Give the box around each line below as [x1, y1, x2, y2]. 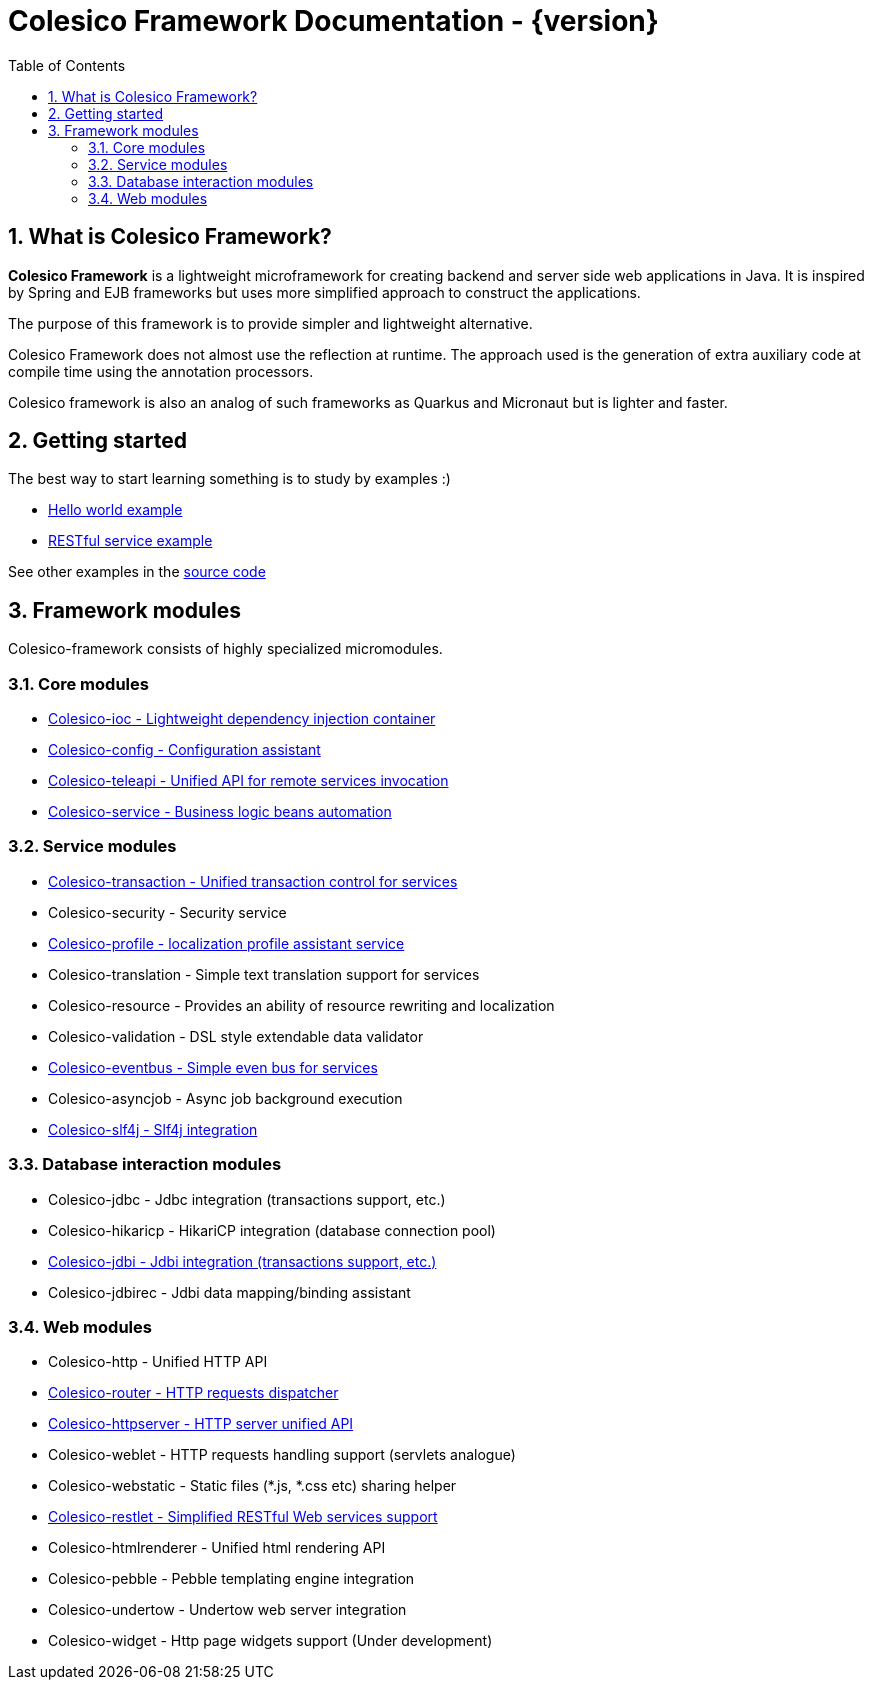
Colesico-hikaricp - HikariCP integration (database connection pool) [48, 1221, 496, 1239]
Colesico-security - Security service [48, 903, 287, 921]
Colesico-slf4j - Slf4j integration [48, 1120, 258, 1138]
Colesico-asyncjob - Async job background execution [48, 1089, 403, 1107]
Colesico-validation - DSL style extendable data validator [48, 1027, 424, 1045]
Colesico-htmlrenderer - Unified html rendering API [48, 1539, 386, 1557]
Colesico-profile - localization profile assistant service [48, 934, 405, 952]
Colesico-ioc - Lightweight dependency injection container [48, 710, 436, 728]
